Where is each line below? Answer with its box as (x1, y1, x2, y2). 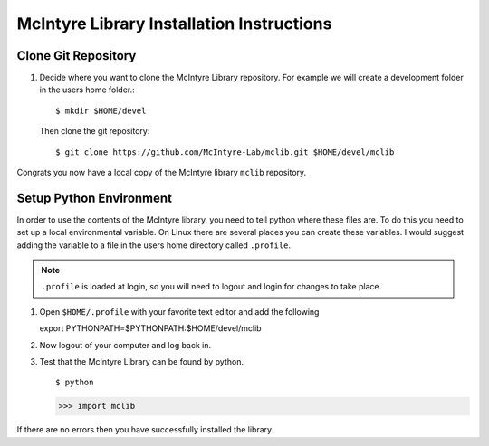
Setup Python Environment (16, 190, 172, 205)
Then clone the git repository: (39, 126, 150, 137)
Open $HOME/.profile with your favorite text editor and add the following (39, 306, 320, 317)
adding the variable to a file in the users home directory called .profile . (16, 240, 292, 251)
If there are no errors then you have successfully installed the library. (16, 424, 274, 435)
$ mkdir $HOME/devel (55, 105, 147, 116)
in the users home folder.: (39, 84, 135, 95)
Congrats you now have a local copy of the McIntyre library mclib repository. (16, 167, 307, 178)
